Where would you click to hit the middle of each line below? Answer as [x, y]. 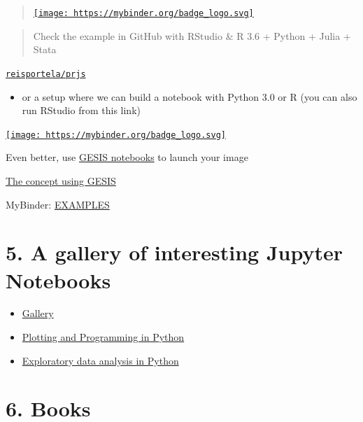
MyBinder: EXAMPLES [58, 204]
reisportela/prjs [46, 74]
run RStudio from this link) [81, 110]
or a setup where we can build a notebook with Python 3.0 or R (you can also [190, 96]
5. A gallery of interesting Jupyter [174, 252]
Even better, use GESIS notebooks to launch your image [127, 157]
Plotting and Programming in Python [103, 337]
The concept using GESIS [61, 180]
